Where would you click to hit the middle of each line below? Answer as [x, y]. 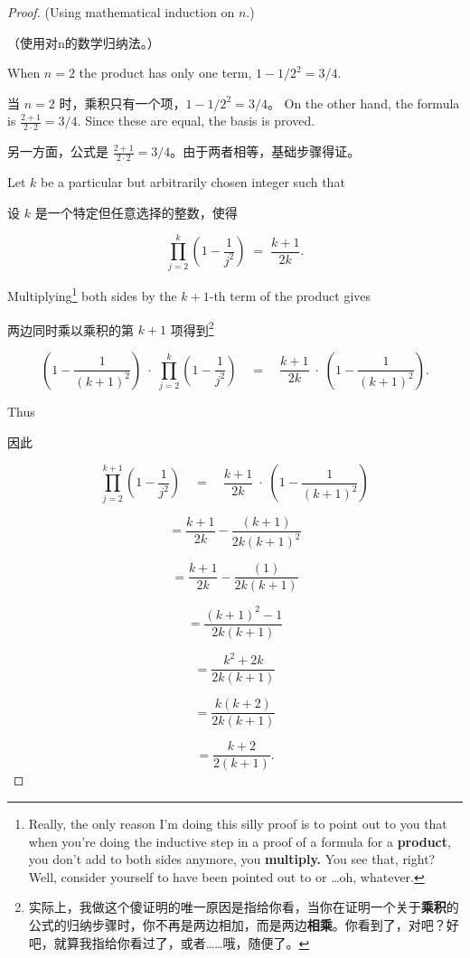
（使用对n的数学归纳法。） [84, 42]
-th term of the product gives [290, 296]
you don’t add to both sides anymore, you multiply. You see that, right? [232, 859]
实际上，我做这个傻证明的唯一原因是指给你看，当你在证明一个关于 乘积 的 [244, 907]
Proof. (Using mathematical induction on [121, 12]
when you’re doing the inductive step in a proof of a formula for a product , [240, 841]
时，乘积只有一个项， [122, 103]
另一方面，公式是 [58, 151]
